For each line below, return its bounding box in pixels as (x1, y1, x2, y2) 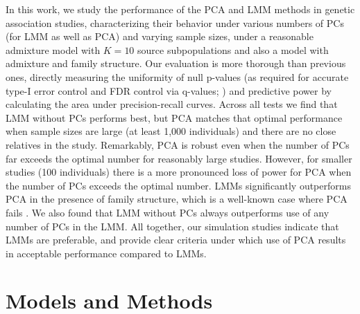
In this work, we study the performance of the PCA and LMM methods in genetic (6, 2, 355, 16)
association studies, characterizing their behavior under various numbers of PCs (6, 15, 344, 30)
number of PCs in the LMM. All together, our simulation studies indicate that (6, 219, 339, 233)
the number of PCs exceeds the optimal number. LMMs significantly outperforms (6, 178, 351, 192)
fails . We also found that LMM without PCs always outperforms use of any (6, 205, 329, 219)
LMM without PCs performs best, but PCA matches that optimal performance (6, 110, 343, 124)
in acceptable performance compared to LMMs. (6, 246, 207, 260)
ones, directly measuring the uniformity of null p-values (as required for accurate (6, 69, 349, 84)
